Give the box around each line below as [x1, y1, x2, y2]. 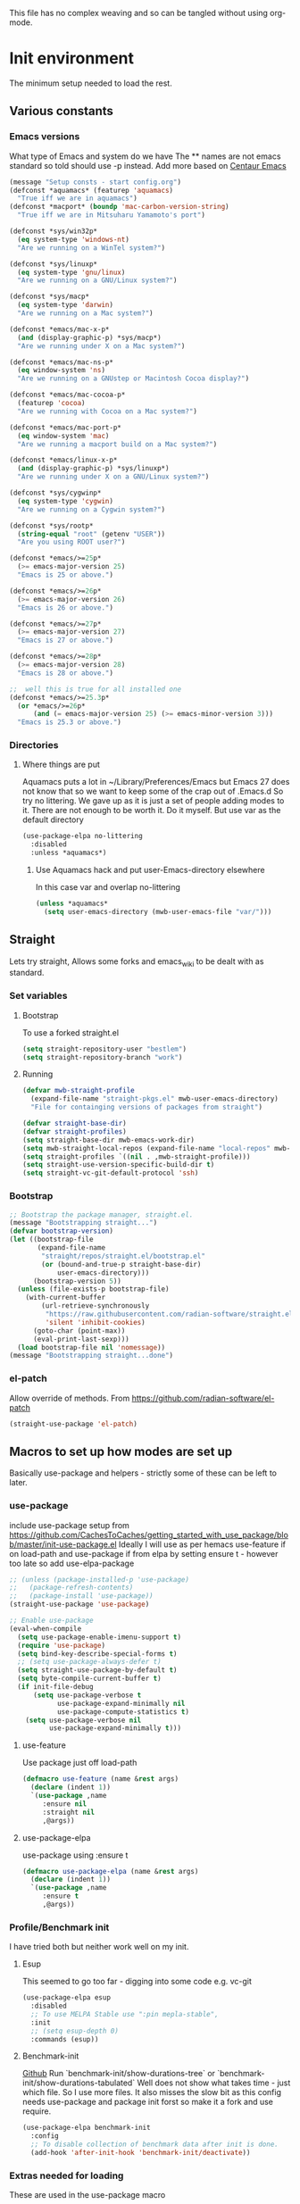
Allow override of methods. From [9, 1393, 130, 1403]
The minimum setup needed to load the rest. [9, 78, 172, 88]
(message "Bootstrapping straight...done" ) [9, 1352, 174, 1360]
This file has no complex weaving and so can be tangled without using [9, 8, 268, 18]
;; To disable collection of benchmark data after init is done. [30, 2140, 279, 2150]
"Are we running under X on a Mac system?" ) [17, 341, 186, 351]
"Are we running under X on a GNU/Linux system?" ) [17, 472, 210, 481]
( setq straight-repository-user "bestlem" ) [21, 1044, 187, 1053]
